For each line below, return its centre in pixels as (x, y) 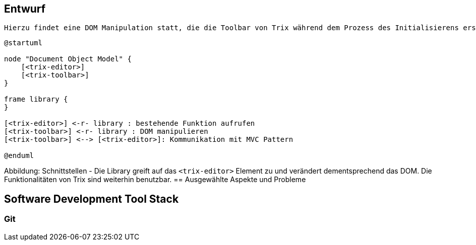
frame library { (36, 99)
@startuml (23, 43)
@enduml (19, 156)
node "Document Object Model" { (68, 59)
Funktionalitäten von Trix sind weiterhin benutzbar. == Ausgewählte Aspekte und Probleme (155, 180)
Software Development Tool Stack (92, 199)
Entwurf (25, 9)
